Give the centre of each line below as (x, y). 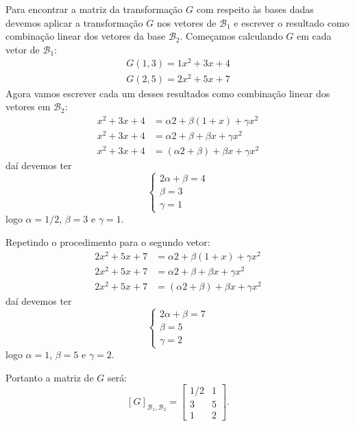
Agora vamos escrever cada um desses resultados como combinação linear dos (168, 93)
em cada (314, 36)
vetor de (23, 49)
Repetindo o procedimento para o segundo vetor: (108, 241)
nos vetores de (186, 22)
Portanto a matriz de (50, 377)
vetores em (28, 106)
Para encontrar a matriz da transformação (94, 9)
